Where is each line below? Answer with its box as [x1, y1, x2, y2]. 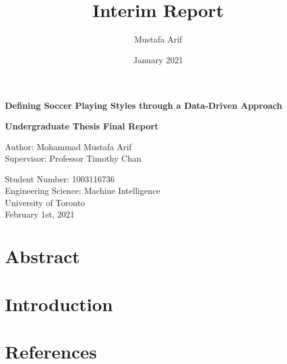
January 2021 [133, 53, 183, 66]
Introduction [5, 291, 113, 316]
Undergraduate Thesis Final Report [5, 119, 159, 132]
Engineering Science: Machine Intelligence [5, 184, 161, 197]
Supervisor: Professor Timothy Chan [5, 152, 142, 165]
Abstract [5, 244, 80, 269]
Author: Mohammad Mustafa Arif [5, 140, 132, 153]
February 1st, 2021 [5, 208, 75, 221]
